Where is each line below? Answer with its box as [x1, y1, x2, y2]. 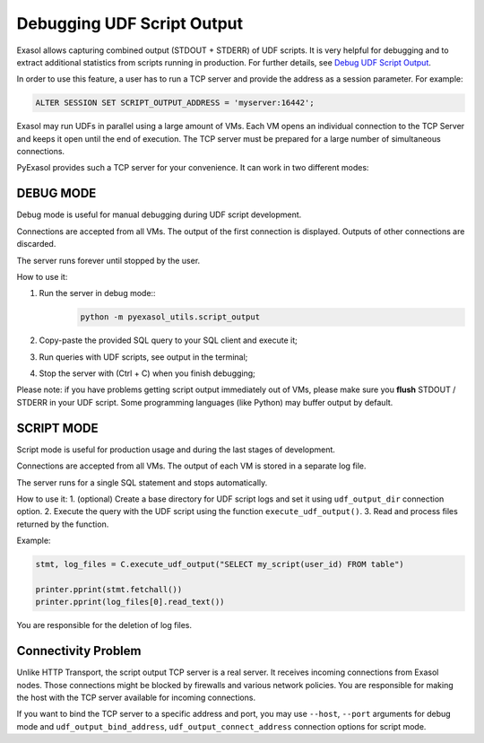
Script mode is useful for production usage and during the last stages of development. [16, 444, 336, 455]
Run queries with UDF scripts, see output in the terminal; [39, 351, 248, 363]
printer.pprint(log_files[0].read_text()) [35, 597, 225, 608]
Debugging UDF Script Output [16, 13, 244, 33]
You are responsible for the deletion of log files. [16, 620, 193, 631]
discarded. [16, 239, 56, 249]
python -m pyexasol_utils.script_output [80, 312, 260, 322]
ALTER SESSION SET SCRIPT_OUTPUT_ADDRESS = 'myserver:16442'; [35, 98, 315, 108]
